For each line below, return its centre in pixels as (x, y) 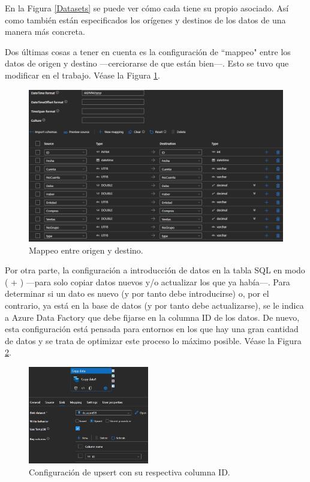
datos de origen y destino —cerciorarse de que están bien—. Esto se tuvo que (147, 63)
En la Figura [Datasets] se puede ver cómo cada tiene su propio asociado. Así (147, 8)
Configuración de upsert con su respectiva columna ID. (130, 472)
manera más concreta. (45, 31)
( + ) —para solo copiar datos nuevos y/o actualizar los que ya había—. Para (148, 281)
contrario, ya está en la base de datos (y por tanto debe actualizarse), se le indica (154, 305)
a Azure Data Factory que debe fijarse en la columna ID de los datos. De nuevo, (152, 317)
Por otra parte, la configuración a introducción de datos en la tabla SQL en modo (155, 270)
